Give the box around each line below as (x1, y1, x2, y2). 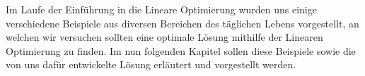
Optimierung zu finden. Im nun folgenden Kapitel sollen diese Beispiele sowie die (6, 43, 356, 58)
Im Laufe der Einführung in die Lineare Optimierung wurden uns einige (6, 2, 317, 16)
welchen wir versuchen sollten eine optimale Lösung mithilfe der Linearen (6, 30, 323, 44)
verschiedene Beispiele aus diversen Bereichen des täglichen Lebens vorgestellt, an (6, 15, 359, 30)
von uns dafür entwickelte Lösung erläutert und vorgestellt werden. (6, 57, 296, 72)
